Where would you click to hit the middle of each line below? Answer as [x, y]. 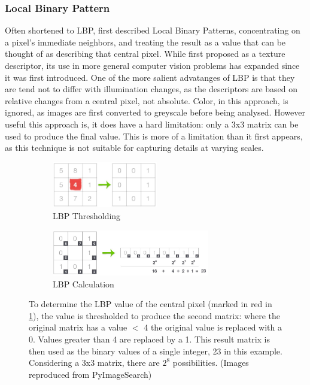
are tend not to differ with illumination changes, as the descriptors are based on [151, 89]
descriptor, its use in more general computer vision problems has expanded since [152, 65]
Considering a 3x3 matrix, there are [94, 363]
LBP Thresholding [87, 215]
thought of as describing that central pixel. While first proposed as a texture [145, 54]
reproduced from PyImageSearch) [90, 374]
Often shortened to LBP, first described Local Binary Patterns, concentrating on [153, 30]
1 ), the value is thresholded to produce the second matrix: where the [154, 315]
